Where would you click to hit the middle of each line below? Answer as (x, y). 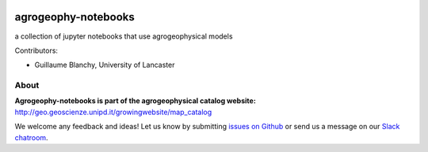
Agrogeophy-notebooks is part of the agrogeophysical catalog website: (136, 101)
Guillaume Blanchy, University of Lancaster (105, 65)
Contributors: (36, 50)
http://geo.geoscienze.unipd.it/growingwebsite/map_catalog (113, 112)
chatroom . (31, 137)
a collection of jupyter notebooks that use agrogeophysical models (124, 36)
